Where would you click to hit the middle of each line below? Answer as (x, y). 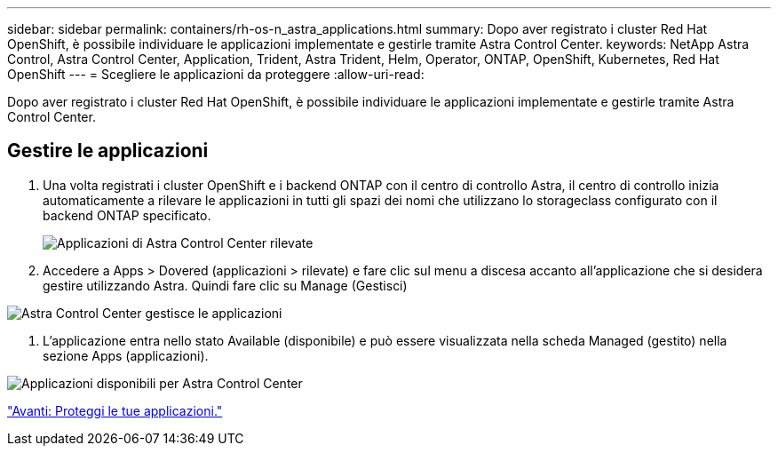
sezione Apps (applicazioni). (126, 355)
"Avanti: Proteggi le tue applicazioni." (115, 410)
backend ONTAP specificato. (127, 215)
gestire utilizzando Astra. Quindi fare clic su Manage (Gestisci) (225, 285)
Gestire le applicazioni (108, 151)
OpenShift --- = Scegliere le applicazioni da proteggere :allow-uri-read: (216, 74)
